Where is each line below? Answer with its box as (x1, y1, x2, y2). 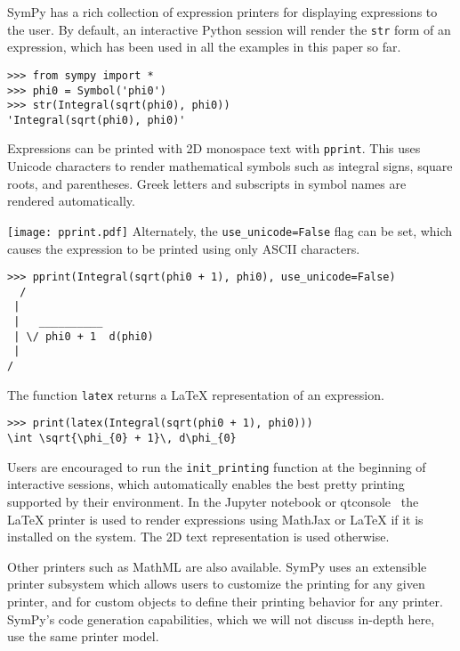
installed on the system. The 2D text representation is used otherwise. (7, 527, 390, 546)
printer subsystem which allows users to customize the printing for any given (7, 574, 425, 593)
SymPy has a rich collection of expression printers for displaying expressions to (7, 3, 438, 20)
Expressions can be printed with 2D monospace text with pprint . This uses (7, 139, 421, 158)
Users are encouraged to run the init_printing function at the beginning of (7, 457, 426, 476)
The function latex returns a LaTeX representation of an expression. (7, 385, 384, 403)
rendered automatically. (7, 191, 135, 210)
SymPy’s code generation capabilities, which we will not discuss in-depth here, (7, 609, 435, 628)
